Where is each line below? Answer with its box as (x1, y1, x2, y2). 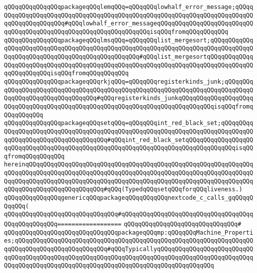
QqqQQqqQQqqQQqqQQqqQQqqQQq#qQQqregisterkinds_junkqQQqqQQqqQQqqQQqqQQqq (4, 95, 254, 102)
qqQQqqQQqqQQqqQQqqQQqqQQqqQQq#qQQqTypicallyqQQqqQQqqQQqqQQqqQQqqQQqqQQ (4, 246, 254, 253)
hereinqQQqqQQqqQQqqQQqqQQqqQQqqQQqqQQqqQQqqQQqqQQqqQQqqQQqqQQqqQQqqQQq (4, 161, 254, 168)
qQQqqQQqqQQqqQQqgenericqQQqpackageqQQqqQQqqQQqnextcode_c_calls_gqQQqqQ (4, 194, 254, 202)
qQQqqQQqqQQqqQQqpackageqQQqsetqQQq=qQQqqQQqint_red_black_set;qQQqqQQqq (4, 120, 254, 127)
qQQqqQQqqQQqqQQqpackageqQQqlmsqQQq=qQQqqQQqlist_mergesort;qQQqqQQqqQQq (4, 36, 254, 44)
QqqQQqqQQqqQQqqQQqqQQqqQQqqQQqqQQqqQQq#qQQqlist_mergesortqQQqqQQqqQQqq (4, 53, 254, 60)
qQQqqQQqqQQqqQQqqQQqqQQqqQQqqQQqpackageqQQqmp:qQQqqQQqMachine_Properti (4, 229, 254, 236)
